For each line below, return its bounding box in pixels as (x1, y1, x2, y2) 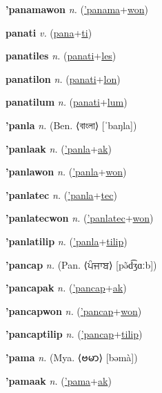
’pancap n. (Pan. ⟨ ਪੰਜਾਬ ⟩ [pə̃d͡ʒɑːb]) (6, 257, 157, 271)
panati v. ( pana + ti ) (6, 25, 92, 39)
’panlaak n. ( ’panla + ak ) (6, 141, 112, 155)
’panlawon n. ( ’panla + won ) (6, 164, 127, 179)
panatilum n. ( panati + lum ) (6, 95, 128, 109)
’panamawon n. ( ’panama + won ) (6, 2, 148, 16)
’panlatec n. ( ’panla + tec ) (6, 187, 117, 202)
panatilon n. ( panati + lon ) (6, 71, 121, 86)
